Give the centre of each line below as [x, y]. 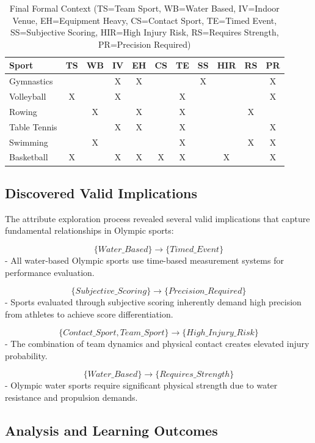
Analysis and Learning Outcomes [111, 430]
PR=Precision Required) [145, 44]
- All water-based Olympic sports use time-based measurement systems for [144, 260]
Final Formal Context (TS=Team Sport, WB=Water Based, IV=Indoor [144, 8]
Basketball [29, 157]
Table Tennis [33, 126]
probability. [26, 355]
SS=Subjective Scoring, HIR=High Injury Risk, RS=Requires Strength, [144, 32]
